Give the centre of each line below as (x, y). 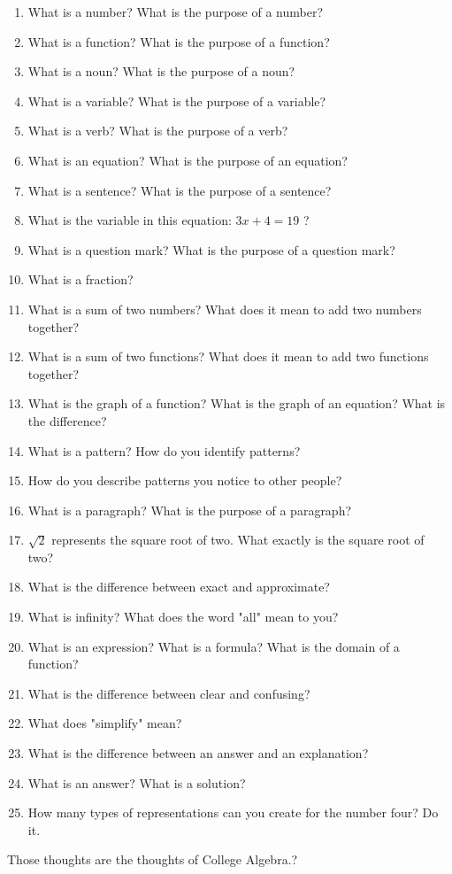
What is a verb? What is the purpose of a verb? (158, 131)
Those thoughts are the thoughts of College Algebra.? (153, 859)
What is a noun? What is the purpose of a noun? (161, 71)
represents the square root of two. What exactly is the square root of (238, 540)
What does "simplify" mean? (105, 723)
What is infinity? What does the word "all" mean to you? (183, 617)
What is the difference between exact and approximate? (179, 587)
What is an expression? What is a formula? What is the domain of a (214, 646)
